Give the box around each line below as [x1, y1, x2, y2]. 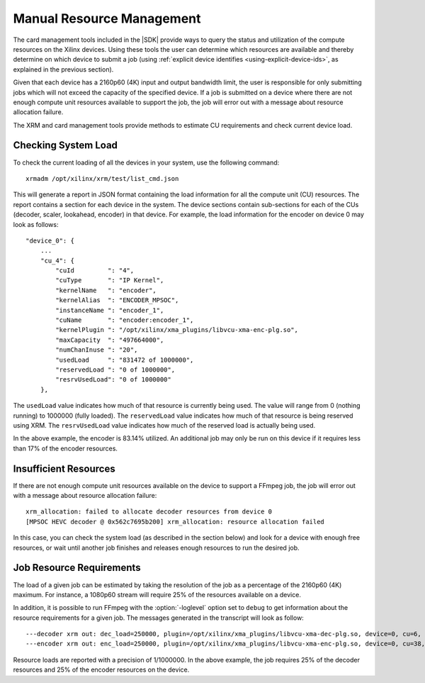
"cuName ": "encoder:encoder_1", [55, 316, 194, 324]
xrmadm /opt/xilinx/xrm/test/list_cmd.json [25, 174, 179, 182]
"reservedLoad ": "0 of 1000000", [55, 366, 176, 374]
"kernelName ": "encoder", [55, 286, 157, 294]
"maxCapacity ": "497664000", [55, 335, 164, 344]
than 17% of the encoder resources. [13, 444, 118, 452]
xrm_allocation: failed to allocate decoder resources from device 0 [25, 508, 273, 516]
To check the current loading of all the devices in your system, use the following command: [13, 158, 280, 167]
